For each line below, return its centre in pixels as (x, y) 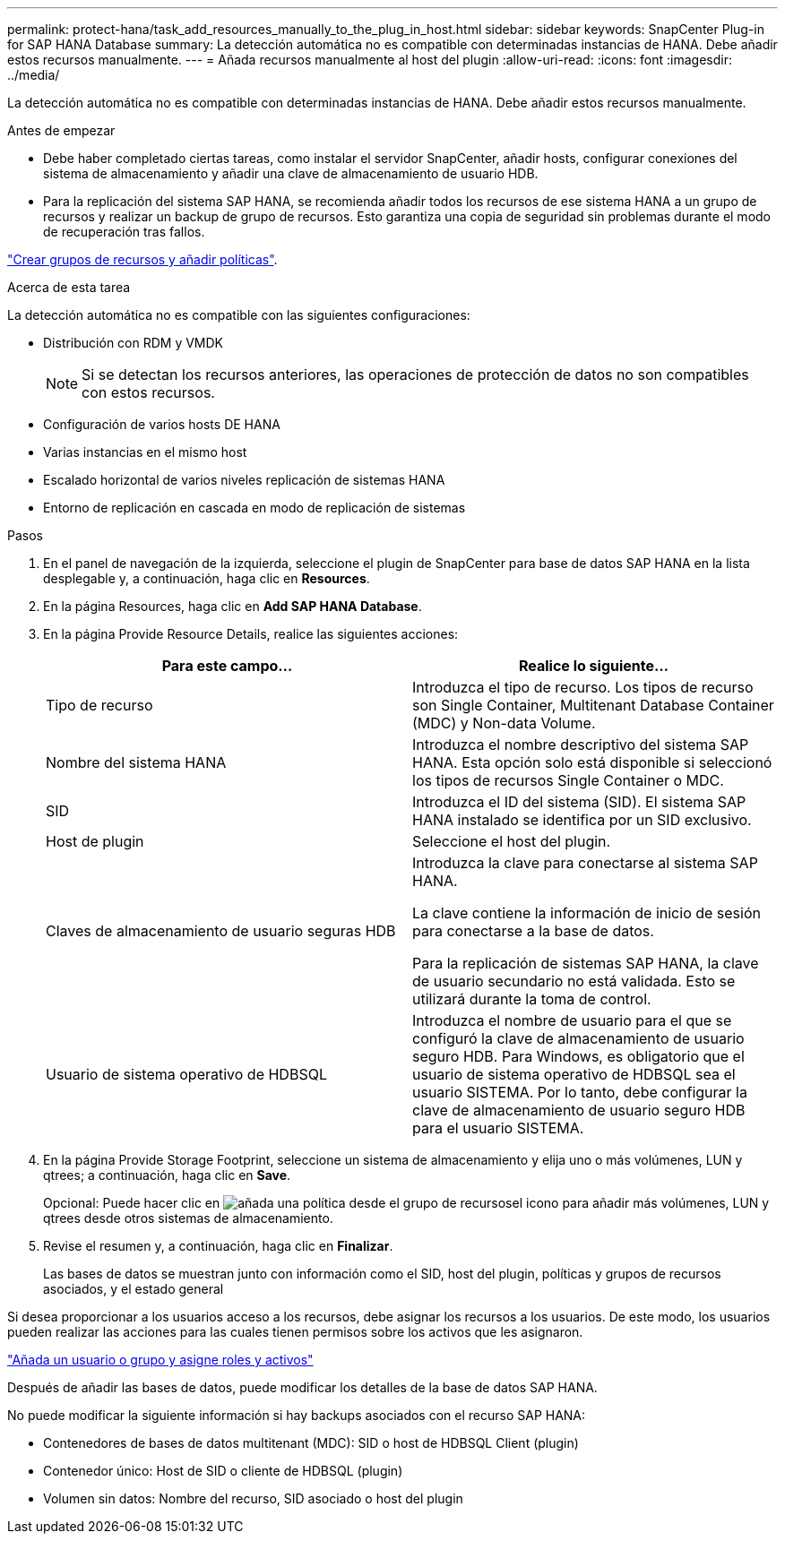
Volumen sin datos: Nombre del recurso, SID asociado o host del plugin (253, 1498)
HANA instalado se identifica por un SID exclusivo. (582, 820)
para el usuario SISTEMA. (498, 1128)
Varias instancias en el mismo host (145, 452)
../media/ (34, 75)
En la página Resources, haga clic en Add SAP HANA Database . (233, 606)
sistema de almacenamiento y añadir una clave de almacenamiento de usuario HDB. (291, 173)
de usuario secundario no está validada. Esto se (574, 981)
